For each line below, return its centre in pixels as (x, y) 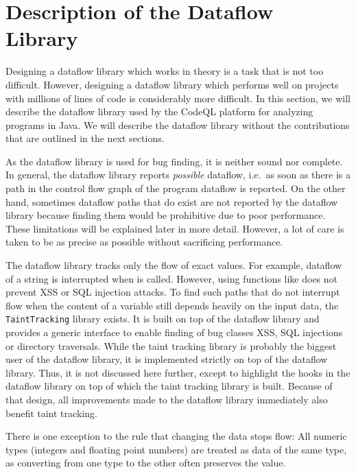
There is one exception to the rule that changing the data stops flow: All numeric (176, 436)
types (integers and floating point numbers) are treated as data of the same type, (176, 449)
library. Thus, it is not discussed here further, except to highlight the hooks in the (178, 372)
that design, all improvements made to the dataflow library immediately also (167, 400)
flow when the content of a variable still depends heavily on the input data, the (172, 305)
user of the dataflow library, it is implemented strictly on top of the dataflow (167, 359)
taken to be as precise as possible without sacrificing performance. (144, 242)
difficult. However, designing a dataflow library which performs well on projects (172, 84)
